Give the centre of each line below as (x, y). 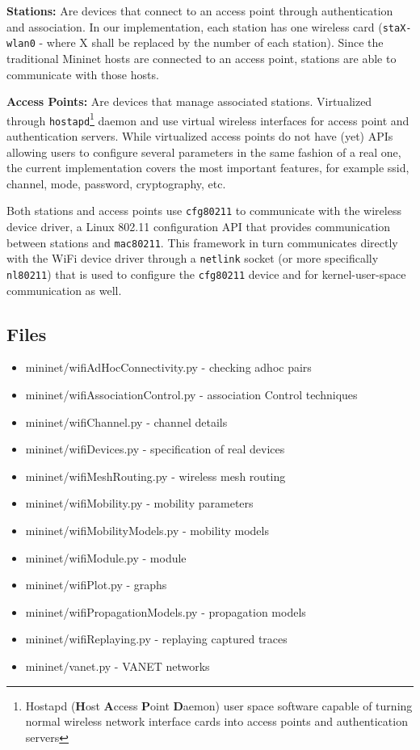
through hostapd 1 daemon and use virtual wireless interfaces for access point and (208, 119)
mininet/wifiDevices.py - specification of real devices (155, 449)
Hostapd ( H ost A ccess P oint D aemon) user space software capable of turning (219, 705)
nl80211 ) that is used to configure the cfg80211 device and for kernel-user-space (206, 274)
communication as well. (64, 290)
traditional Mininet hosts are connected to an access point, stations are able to (202, 58)
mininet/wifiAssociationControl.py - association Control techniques (191, 394)
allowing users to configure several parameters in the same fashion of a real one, (204, 152)
